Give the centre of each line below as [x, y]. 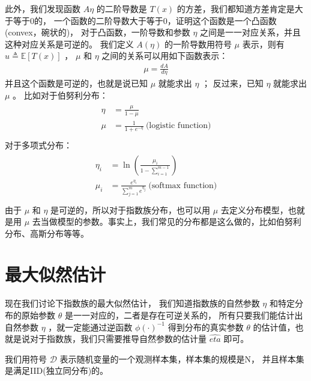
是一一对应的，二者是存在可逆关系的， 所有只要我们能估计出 [184, 315]
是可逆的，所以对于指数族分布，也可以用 [131, 209]
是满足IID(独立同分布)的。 [57, 370]
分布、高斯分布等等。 [47, 233]
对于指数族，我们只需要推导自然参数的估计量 [118, 339]
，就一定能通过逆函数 [90, 327]
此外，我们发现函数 [43, 8]
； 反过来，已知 [233, 83]
